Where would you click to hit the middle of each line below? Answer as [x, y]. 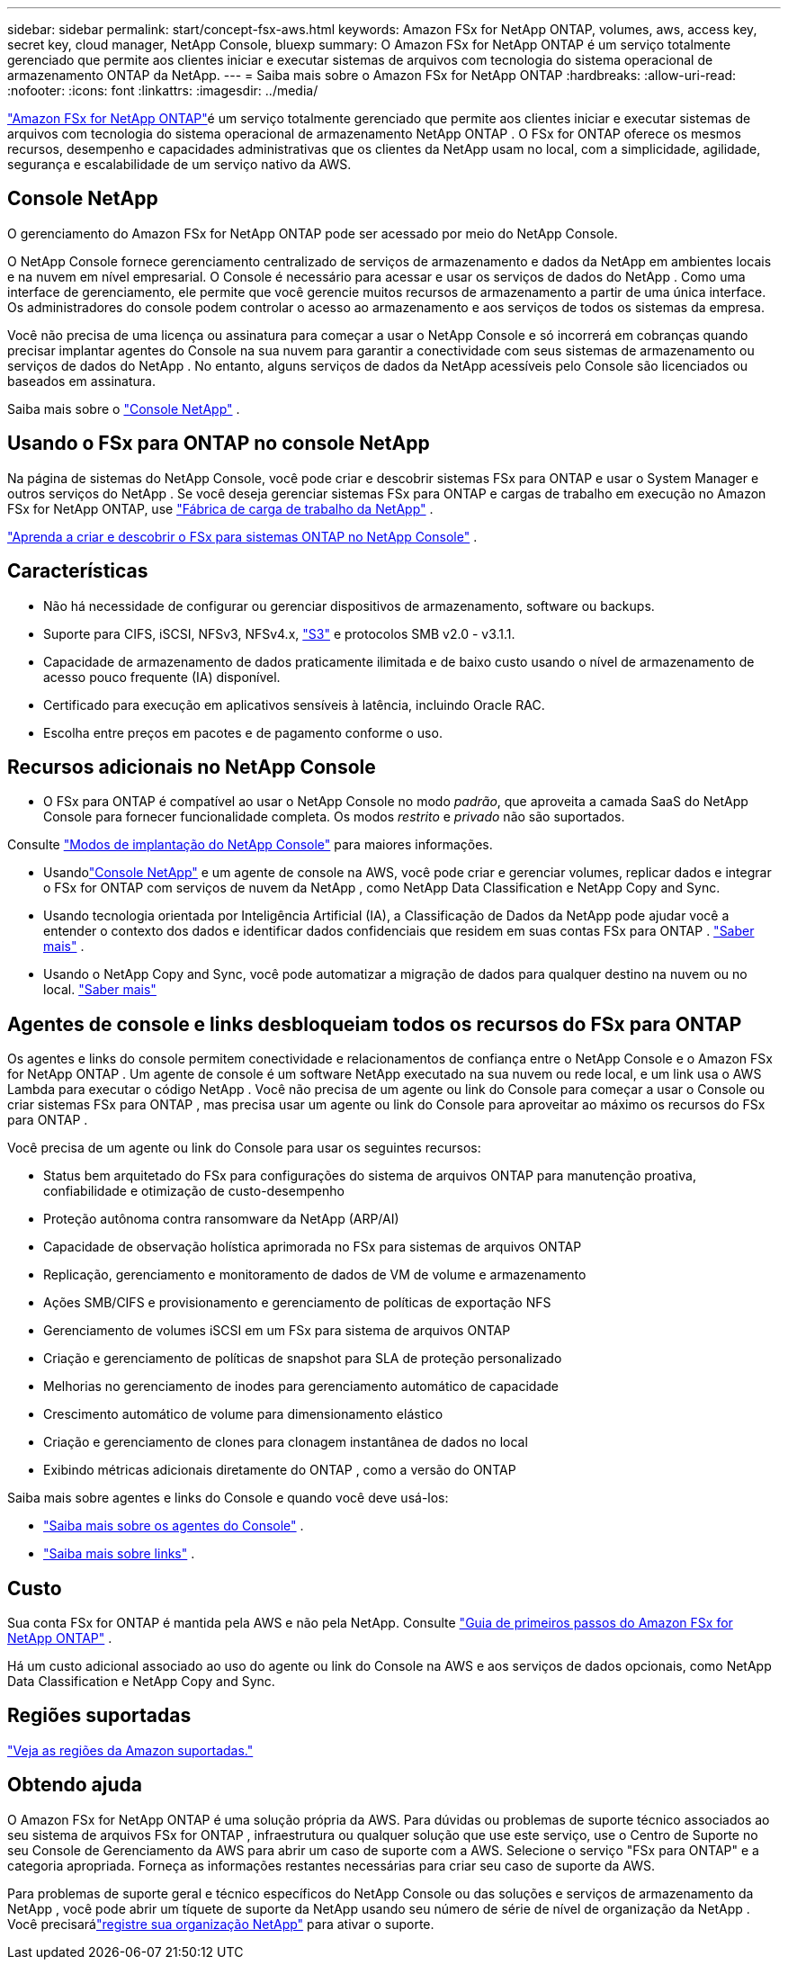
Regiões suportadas [99, 1716]
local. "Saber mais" [100, 990]
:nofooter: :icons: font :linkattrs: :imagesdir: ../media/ [163, 90]
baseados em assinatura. [81, 381]
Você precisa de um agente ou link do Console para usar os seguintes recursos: [244, 1148]
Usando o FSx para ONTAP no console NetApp [219, 444]
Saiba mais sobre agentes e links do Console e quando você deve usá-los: [228, 1498]
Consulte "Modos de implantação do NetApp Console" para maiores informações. [250, 845]
